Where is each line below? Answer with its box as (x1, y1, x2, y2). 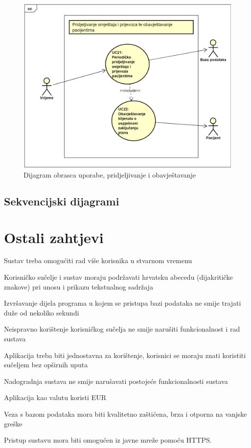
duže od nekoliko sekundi (4, 307, 79, 317)
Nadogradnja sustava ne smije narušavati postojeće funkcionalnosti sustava (4, 376, 228, 386)
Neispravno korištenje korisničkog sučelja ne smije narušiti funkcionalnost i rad (4, 324, 240, 334)
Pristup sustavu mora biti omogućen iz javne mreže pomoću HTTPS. (4, 435, 212, 445)
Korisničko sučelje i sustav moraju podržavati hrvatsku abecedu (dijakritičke (4, 272, 233, 282)
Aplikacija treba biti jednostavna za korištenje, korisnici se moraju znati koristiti (4, 350, 246, 360)
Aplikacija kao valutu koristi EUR (4, 392, 106, 403)
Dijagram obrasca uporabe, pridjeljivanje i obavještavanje (23, 169, 196, 179)
